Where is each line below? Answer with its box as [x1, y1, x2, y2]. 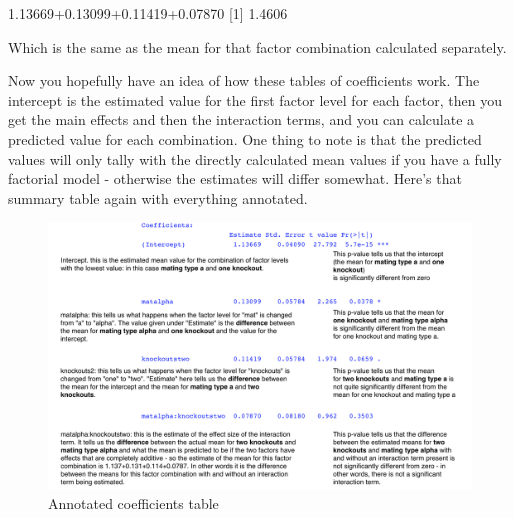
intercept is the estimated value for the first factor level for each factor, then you [8, 89, 502, 110]
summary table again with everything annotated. [8, 187, 308, 208]
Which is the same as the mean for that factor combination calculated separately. [8, 36, 507, 57]
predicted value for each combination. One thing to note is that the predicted [8, 128, 482, 149]
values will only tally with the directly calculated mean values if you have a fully [8, 148, 502, 169]
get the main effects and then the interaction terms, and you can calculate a [8, 109, 475, 130]
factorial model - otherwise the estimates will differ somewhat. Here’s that [8, 168, 462, 189]
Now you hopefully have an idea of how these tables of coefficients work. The [8, 70, 480, 91]
